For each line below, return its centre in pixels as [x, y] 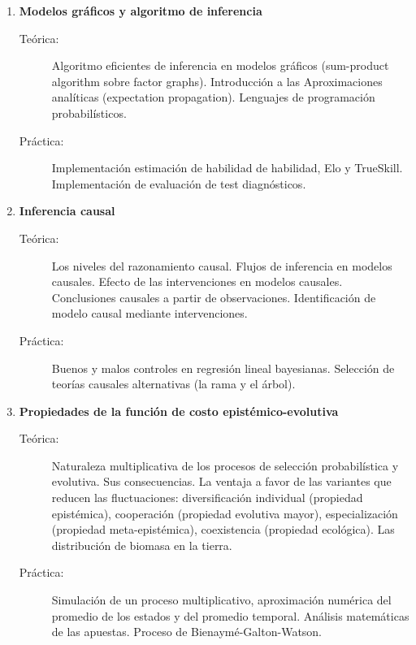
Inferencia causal [67, 211]
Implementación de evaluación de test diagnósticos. [179, 183]
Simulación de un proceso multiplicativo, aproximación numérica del [221, 600]
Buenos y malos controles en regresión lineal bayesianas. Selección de [223, 368]
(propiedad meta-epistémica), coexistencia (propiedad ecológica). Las [223, 529]
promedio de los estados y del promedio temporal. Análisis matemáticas [230, 615]
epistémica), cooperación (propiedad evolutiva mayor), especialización [225, 513]
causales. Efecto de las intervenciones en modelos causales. [197, 281]
